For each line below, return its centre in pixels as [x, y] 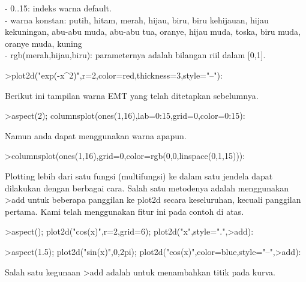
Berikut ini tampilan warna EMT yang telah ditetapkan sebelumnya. [132, 95]
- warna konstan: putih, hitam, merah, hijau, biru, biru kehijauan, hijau [137, 19]
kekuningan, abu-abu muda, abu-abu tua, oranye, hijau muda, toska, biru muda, [153, 31]
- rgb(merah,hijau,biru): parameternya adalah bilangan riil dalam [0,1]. [135, 55]
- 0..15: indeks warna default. [58, 8]
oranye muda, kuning [43, 43]
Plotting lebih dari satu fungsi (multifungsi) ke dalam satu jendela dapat [139, 175]
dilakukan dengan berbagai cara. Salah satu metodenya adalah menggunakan [147, 187]
